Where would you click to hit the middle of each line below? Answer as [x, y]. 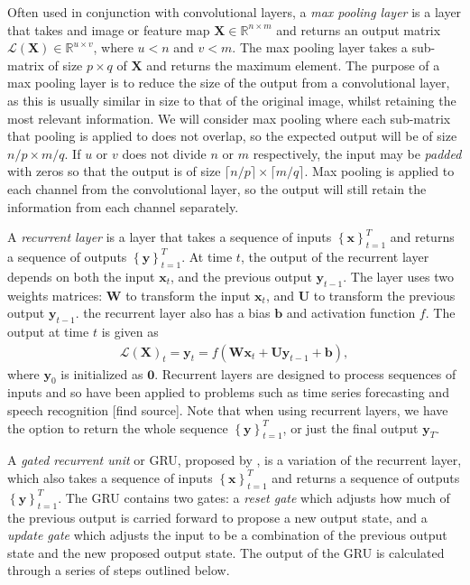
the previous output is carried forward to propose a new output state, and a [217, 517]
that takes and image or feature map [109, 29]
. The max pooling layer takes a [320, 47]
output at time [48, 331]
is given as [130, 331]
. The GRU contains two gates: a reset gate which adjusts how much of [254, 497]
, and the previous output [241, 276]
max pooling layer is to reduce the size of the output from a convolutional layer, [229, 83]
